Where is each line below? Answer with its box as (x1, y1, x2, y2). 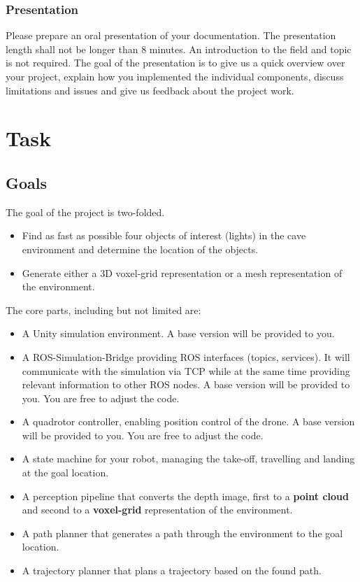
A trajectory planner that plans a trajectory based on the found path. (22, 563, 322, 578)
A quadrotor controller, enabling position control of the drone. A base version (22, 414, 355, 429)
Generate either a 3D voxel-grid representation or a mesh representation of (22, 265, 343, 280)
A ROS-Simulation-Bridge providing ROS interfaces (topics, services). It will (22, 349, 350, 364)
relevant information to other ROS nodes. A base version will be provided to (22, 377, 350, 392)
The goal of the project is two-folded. (6, 204, 165, 219)
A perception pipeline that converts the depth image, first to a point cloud (22, 488, 349, 503)
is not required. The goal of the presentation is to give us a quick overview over (6, 55, 345, 70)
